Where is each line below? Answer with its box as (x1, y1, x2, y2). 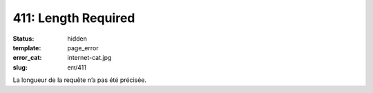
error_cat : (12, 54, 42, 62)
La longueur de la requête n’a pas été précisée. (12, 76, 147, 84)
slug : (12, 63, 28, 72)
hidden (67, 34, 88, 43)
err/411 (67, 63, 86, 72)
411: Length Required (12, 10, 135, 25)
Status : (12, 34, 35, 43)
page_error (67, 43, 99, 52)
